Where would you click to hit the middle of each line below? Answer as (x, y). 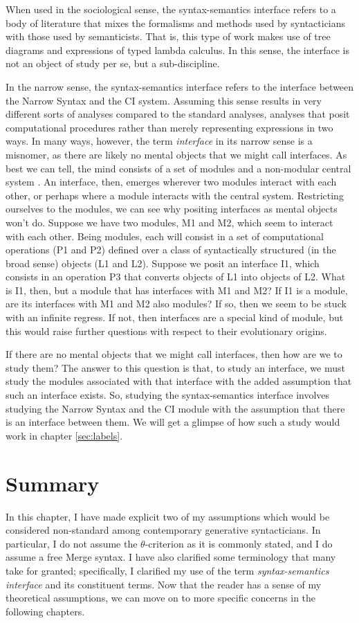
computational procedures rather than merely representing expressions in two (169, 127)
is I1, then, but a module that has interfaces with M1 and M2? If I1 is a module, (177, 290)
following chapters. (45, 611)
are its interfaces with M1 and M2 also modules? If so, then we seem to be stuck (176, 304)
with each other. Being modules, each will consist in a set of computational (165, 236)
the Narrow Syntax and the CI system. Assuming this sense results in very (164, 100)
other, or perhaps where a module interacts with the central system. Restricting (175, 195)
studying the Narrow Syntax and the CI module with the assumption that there (175, 408)
